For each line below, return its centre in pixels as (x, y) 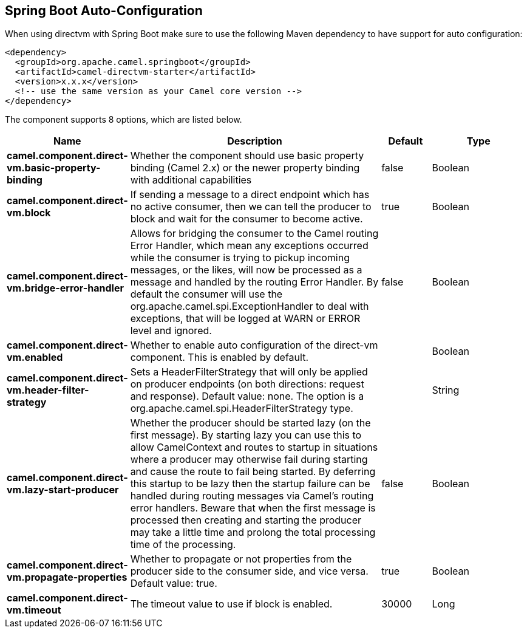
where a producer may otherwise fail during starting (249, 460)
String (446, 390)
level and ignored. (171, 331)
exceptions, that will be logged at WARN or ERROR (245, 319)
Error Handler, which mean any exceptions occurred (249, 246)
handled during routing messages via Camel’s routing (252, 496)
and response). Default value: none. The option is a (247, 396)
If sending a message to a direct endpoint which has (250, 195)
